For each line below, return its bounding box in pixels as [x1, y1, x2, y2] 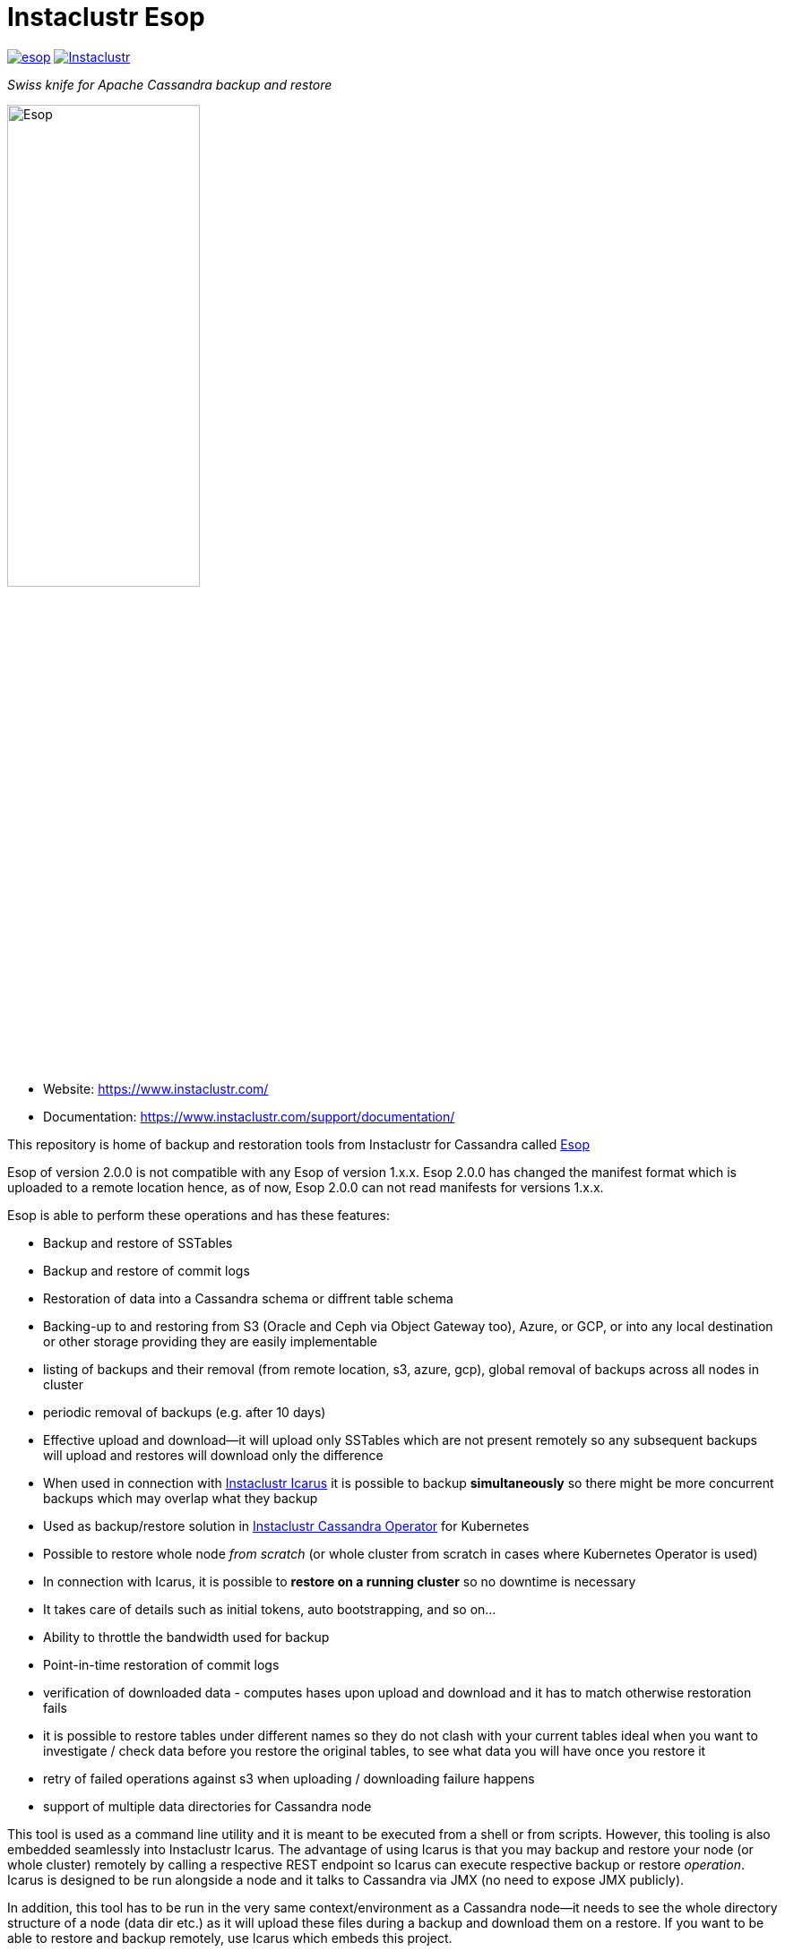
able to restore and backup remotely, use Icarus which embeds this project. [7, 1930, 453, 1946]
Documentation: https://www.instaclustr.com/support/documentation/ [43, 1108, 455, 1124]
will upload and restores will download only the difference [43, 1447, 384, 1463]
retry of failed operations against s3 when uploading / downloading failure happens [43, 1770, 535, 1786]
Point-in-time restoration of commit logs [43, 1656, 280, 1672]
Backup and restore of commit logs [43, 1262, 250, 1278]
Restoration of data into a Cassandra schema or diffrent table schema [43, 1290, 453, 1306]
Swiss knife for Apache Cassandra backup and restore [7, 76, 332, 92]
